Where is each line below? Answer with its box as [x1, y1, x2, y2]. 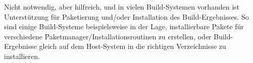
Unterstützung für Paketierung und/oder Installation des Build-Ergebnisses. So [4, 11, 249, 22]
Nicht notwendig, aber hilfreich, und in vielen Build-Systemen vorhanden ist [4, 2, 240, 12]
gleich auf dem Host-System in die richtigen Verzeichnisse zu [39, 41, 226, 51]
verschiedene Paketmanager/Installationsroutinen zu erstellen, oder [4, 31, 212, 41]
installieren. [4, 50, 40, 61]
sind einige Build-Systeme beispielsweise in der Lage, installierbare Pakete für [4, 21, 244, 32]
